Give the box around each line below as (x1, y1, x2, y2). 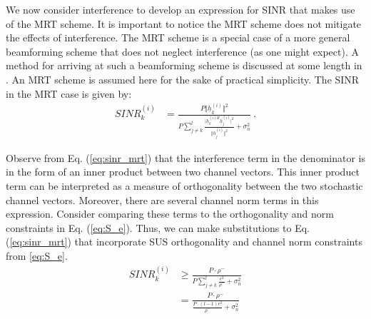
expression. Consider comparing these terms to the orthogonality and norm (6, 206, 334, 221)
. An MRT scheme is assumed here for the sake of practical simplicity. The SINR (6, 71, 360, 86)
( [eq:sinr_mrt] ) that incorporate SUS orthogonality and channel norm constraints (6, 234, 362, 249)
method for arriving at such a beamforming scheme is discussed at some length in (6, 58, 362, 73)
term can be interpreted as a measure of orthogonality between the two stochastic (6, 178, 363, 193)
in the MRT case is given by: (6, 86, 132, 101)
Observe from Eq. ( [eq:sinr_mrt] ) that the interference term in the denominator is (6, 150, 365, 165)
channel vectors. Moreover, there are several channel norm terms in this (6, 192, 319, 207)
